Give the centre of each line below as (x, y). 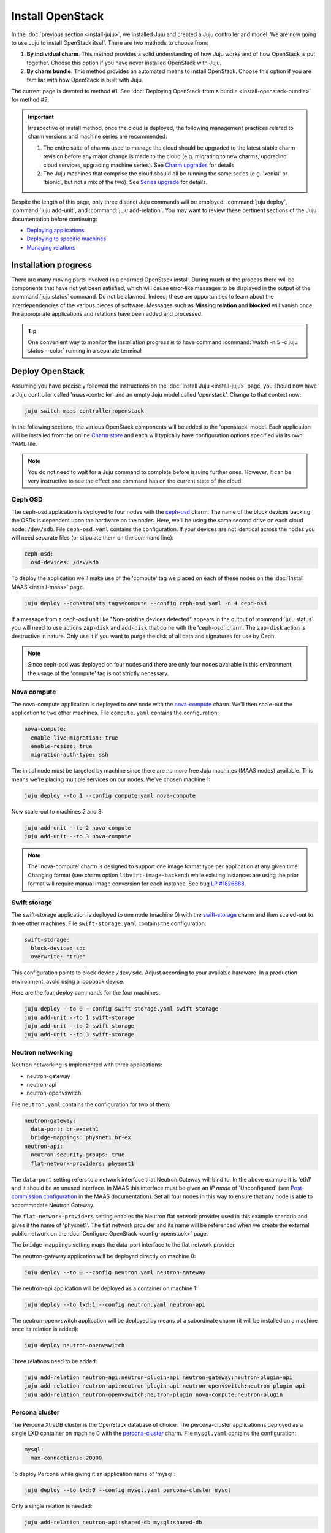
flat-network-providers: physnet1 (83, 1163)
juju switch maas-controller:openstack (84, 411)
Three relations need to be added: (54, 1361)
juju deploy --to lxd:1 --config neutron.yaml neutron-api (115, 1304)
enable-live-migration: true (75, 738)
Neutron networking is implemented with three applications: (87, 1065)
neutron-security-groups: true (78, 1155)
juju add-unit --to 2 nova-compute (78, 828)
